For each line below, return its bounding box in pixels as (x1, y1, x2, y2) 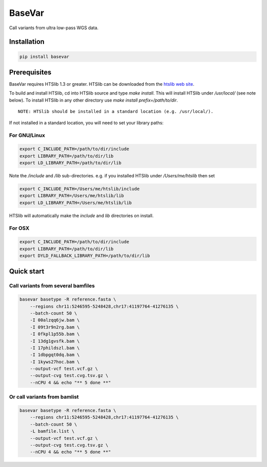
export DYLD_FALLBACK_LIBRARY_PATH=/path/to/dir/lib (19, 253, 150, 259)
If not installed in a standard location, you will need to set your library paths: (9, 119, 164, 126)
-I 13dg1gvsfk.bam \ (30, 338, 80, 344)
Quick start (9, 267, 44, 276)
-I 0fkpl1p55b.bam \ (30, 331, 80, 337)
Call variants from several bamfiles (9, 282, 95, 289)
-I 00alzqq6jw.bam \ (30, 317, 80, 323)
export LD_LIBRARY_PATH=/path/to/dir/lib (19, 160, 122, 165)
